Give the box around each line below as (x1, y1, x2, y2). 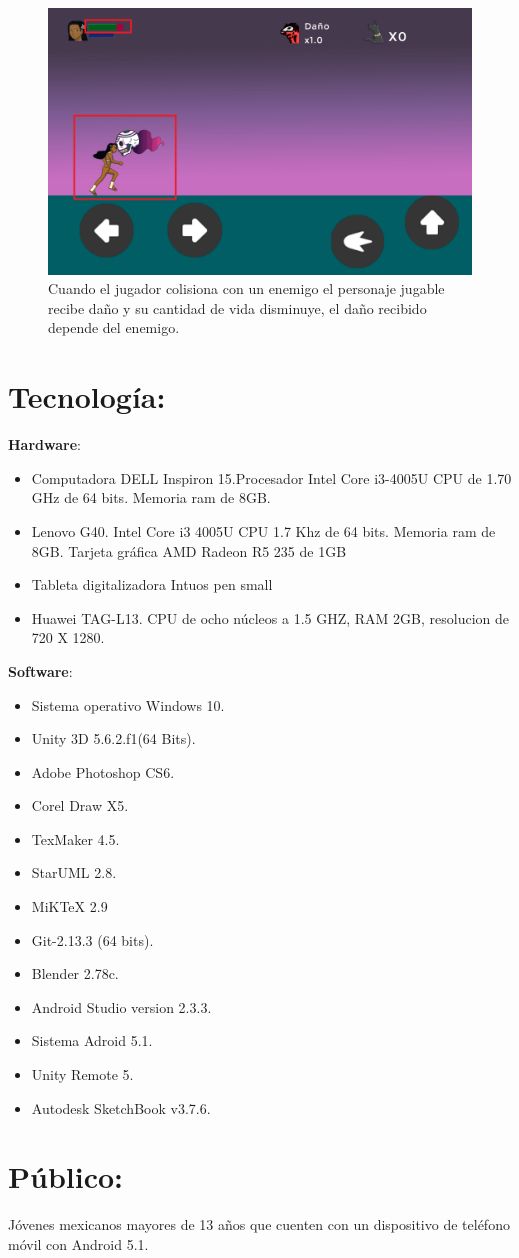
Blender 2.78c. (31, 963, 119, 984)
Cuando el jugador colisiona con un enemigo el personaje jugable (48, 278, 445, 299)
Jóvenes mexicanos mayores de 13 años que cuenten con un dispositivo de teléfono (8, 1214, 510, 1235)
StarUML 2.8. (31, 862, 117, 883)
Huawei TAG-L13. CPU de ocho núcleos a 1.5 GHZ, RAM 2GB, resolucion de (31, 607, 510, 628)
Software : (8, 660, 73, 681)
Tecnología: (8, 376, 166, 417)
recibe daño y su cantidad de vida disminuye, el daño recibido (48, 297, 427, 318)
